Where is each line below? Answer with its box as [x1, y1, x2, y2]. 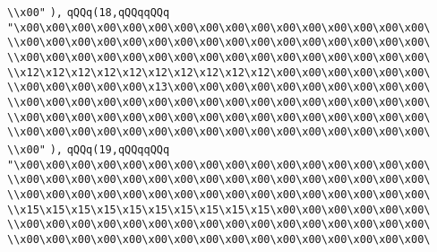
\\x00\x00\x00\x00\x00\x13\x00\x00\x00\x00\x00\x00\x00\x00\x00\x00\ [7, 81, 431, 94]
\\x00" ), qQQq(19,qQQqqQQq [7, 143, 170, 156]
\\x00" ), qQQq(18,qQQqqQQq [7, 6, 170, 19]
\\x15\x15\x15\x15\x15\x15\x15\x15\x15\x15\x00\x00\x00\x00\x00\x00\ [7, 203, 431, 216]
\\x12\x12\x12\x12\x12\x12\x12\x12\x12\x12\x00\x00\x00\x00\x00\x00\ [7, 65, 431, 79]
